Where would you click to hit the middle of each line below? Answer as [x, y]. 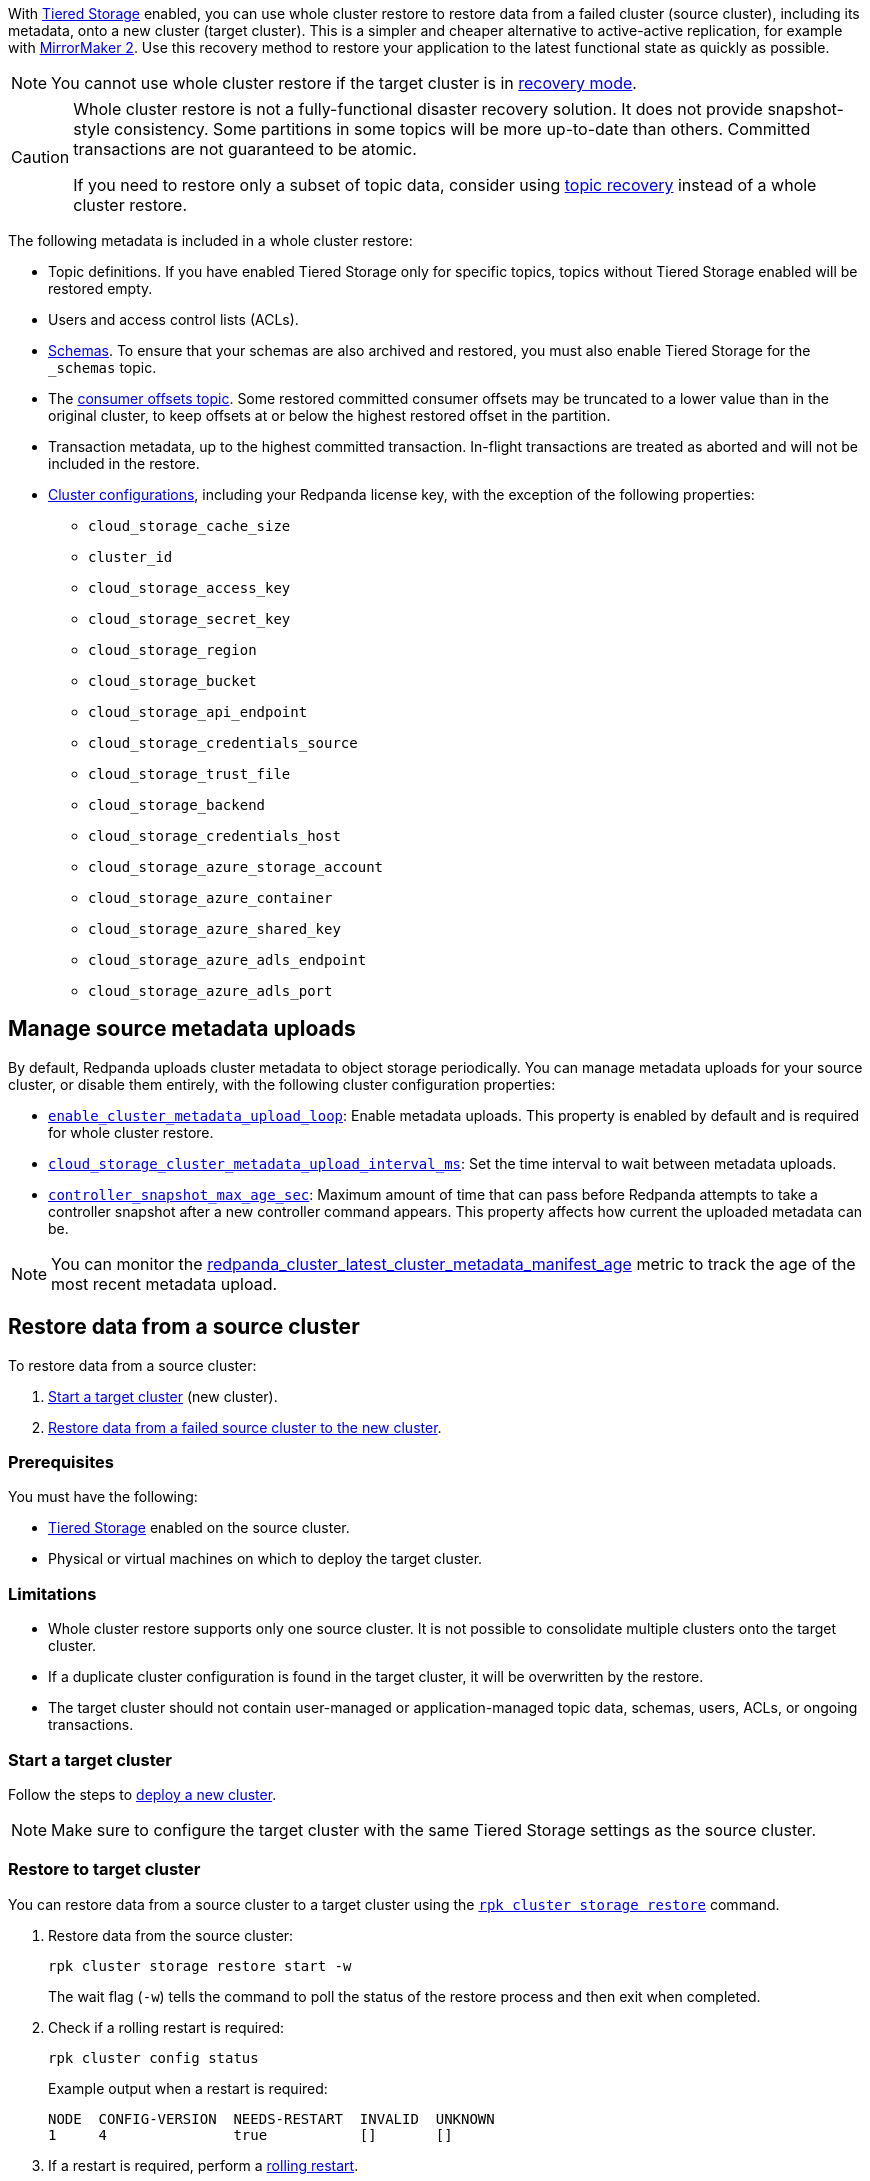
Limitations [52, 1593]
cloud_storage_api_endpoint [198, 712]
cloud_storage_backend [177, 805]
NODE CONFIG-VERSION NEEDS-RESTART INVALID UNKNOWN [271, 2118]
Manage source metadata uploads [182, 1029]
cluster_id [130, 557]
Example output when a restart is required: [188, 2088]
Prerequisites [61, 1462]
